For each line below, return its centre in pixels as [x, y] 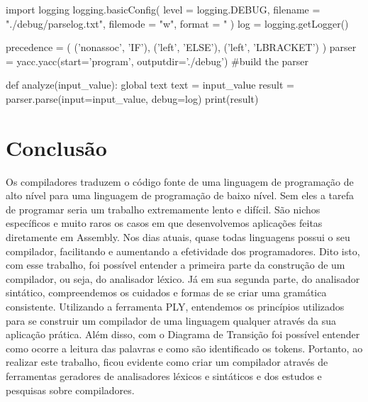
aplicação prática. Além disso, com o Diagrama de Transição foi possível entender [183, 334]
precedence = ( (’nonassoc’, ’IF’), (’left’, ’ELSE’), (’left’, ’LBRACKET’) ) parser [181, 47]
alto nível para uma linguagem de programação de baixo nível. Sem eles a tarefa [180, 195]
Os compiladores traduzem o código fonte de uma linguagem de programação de [180, 181]
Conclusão [56, 147]
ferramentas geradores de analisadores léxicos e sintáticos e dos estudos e [164, 376]
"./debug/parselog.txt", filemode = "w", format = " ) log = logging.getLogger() [177, 23]
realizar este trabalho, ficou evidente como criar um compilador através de [167, 362]
